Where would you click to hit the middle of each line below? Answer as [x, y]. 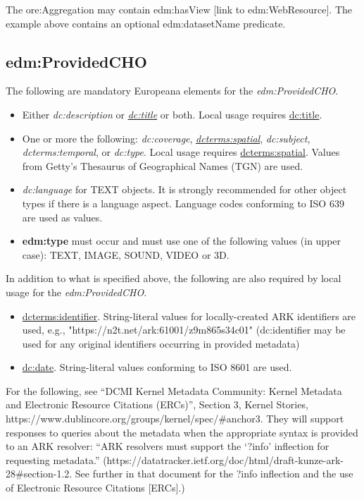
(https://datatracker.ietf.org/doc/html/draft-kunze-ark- [223, 459]
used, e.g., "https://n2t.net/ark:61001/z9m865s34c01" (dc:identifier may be [184, 330]
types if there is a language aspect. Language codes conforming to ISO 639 [183, 203]
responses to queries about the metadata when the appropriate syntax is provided [182, 432]
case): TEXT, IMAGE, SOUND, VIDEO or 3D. [126, 254]
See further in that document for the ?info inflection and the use [214, 474]
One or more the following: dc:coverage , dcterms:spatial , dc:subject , [166, 138]
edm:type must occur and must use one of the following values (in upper [182, 241]
